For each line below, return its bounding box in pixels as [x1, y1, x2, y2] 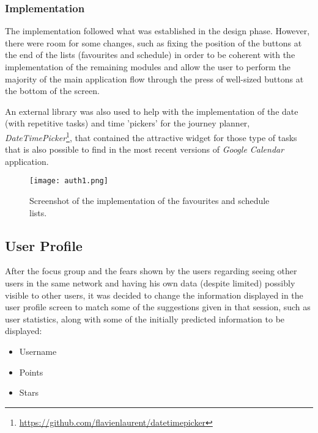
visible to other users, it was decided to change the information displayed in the [5, 288, 303, 301]
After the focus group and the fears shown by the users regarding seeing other [5, 264, 297, 277]
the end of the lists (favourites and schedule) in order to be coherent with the [5, 48, 295, 61]
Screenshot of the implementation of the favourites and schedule [29, 194, 270, 207]
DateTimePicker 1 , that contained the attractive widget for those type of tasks [5, 129, 297, 144]
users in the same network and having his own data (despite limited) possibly [5, 277, 295, 289]
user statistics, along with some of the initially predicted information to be [5, 312, 285, 325]
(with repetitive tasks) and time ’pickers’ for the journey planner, [5, 117, 250, 129]
